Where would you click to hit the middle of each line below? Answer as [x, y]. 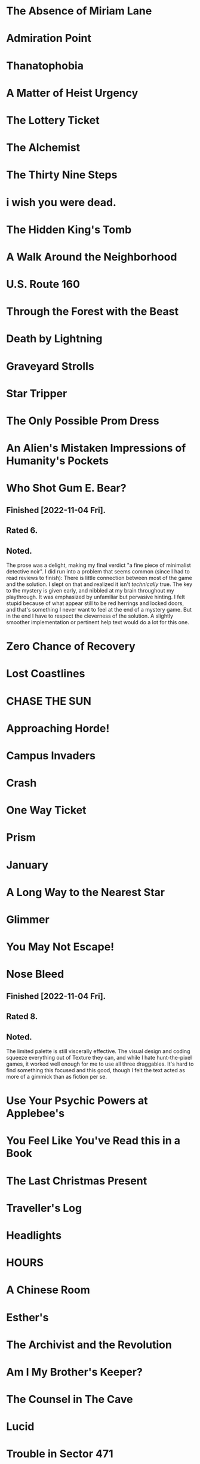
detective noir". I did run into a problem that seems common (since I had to [98, 571]
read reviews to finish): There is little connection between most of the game [99, 578]
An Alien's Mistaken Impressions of [96, 448]
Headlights [34, 1235]
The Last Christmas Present [77, 1181]
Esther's [27, 1317]
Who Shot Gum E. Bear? [66, 488]
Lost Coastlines [46, 674]
